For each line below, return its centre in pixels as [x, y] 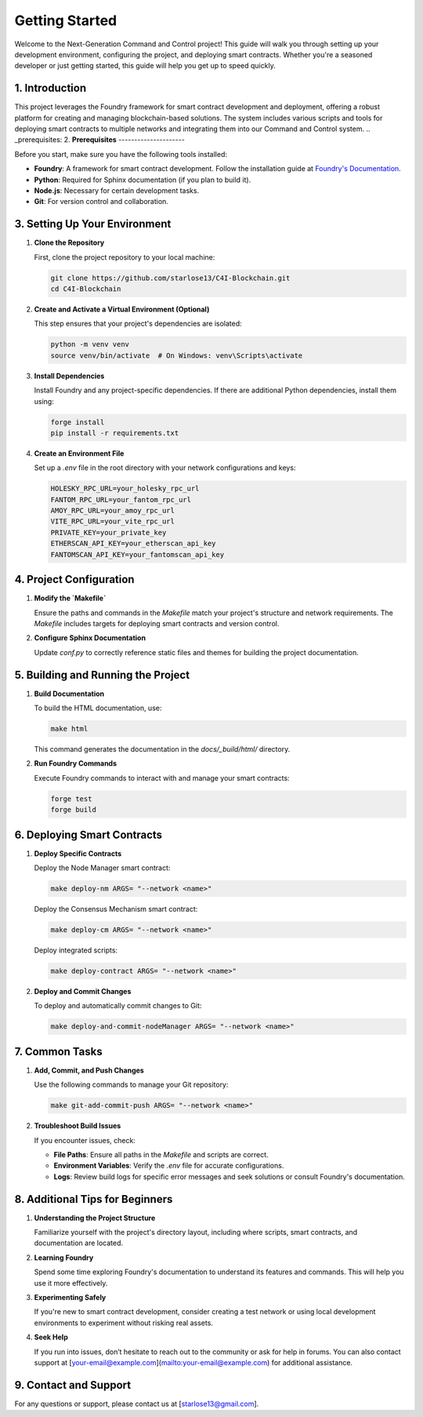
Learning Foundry [64, 1257]
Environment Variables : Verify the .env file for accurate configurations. [169, 1166]
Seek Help [51, 1337]
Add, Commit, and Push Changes [89, 1070]
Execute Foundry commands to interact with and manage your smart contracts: [162, 778]
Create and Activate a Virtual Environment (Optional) [122, 309]
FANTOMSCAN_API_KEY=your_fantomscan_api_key [137, 554]
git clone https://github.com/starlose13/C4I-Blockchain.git [170, 278]
